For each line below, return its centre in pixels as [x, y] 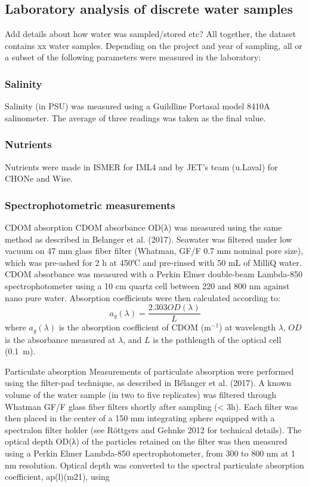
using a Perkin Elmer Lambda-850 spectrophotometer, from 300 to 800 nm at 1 [150, 453]
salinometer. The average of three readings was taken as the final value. [135, 117]
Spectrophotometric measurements [90, 205]
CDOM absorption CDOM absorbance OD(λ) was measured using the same [143, 227]
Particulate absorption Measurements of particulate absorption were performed [149, 371]
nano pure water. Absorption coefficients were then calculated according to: [143, 297]
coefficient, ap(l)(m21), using [57, 477]
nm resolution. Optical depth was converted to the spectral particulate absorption [154, 465]
